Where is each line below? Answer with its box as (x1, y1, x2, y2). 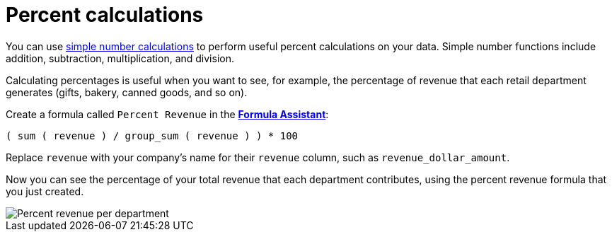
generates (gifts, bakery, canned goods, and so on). (6, 86, 248, 98)
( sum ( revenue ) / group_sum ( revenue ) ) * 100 (6, 129, 299, 141)
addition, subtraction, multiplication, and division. (6, 52, 234, 64)
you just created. (6, 185, 84, 197)
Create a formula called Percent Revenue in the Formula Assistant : (6, 108, 329, 120)
